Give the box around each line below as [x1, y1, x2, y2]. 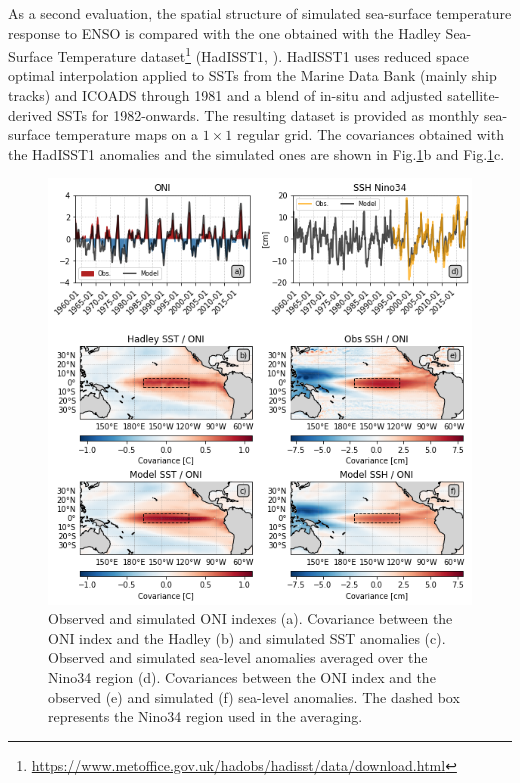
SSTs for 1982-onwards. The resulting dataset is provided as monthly [57, 104, 480, 125]
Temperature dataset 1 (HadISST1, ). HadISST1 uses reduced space [57, 43, 469, 66]
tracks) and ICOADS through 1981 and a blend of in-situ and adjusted [8, 85, 443, 106]
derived [8, 104, 53, 125]
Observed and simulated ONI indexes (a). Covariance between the [48, 608, 453, 629]
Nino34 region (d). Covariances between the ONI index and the [48, 667, 436, 688]
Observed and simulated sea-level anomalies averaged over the [48, 647, 428, 668]
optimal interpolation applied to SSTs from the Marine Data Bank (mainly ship [8, 65, 497, 86]
